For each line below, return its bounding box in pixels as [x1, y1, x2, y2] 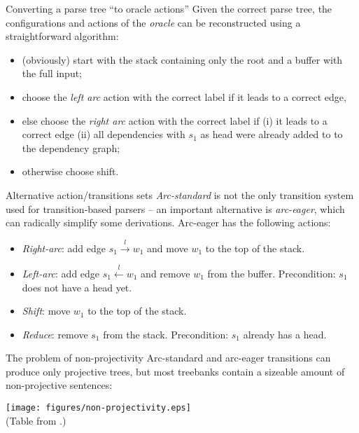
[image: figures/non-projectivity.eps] [6, 403, 191, 413]
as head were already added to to [200, 127, 343, 142]
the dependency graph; [22, 140, 120, 155]
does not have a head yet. [22, 280, 132, 294]
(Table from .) [6, 413, 66, 427]
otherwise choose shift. [22, 164, 119, 179]
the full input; [22, 66, 83, 81]
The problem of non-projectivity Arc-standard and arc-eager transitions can [6, 350, 331, 365]
